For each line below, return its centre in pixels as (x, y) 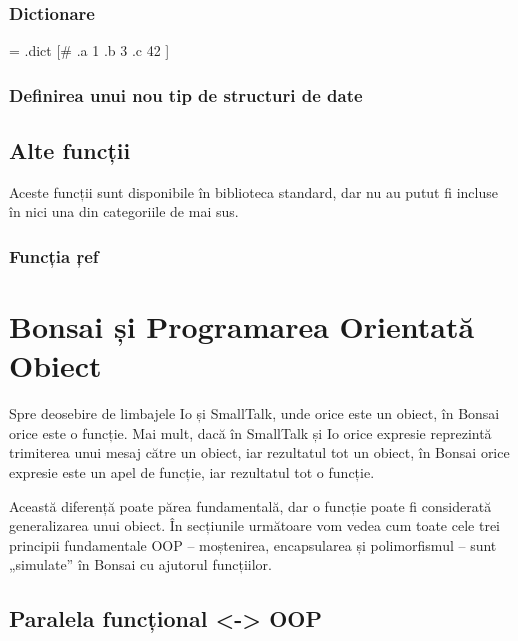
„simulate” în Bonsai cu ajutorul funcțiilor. (140, 564)
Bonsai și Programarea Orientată (242, 326)
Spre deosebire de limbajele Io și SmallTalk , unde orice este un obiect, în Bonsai (254, 413)
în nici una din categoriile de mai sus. (124, 211)
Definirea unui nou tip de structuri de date (186, 94)
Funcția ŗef (54, 255)
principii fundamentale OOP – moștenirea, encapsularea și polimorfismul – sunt (253, 544)
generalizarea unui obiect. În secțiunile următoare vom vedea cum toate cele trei (254, 525)
